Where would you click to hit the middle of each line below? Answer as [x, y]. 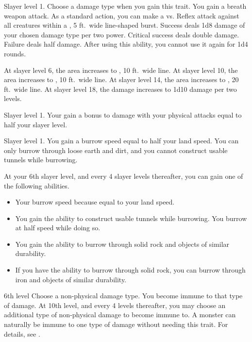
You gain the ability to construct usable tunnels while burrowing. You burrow [131, 218]
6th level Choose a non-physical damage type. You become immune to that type [123, 296]
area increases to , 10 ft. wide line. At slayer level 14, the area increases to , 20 [121, 79]
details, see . [22, 333]
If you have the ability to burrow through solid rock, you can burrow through [130, 270]
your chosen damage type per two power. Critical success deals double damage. [122, 34]
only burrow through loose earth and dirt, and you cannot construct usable [116, 150]
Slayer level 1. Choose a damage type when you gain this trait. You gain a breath [125, 6]
